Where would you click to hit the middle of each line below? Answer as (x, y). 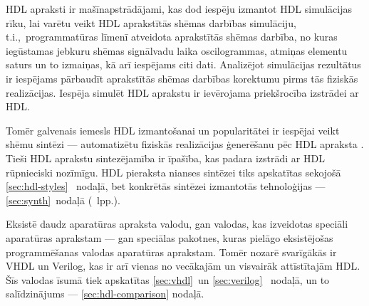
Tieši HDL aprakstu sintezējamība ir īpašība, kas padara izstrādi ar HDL (165, 158)
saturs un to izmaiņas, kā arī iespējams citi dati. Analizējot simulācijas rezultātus (183, 64)
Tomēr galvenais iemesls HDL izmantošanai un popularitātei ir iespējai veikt (173, 130)
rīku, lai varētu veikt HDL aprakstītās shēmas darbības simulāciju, (151, 22)
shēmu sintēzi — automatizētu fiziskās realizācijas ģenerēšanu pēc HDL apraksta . (185, 144)
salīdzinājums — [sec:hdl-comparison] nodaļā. (105, 294)
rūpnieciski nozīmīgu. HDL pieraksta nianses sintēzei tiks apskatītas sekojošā (173, 172)
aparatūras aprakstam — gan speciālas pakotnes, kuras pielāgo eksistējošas (170, 237)
